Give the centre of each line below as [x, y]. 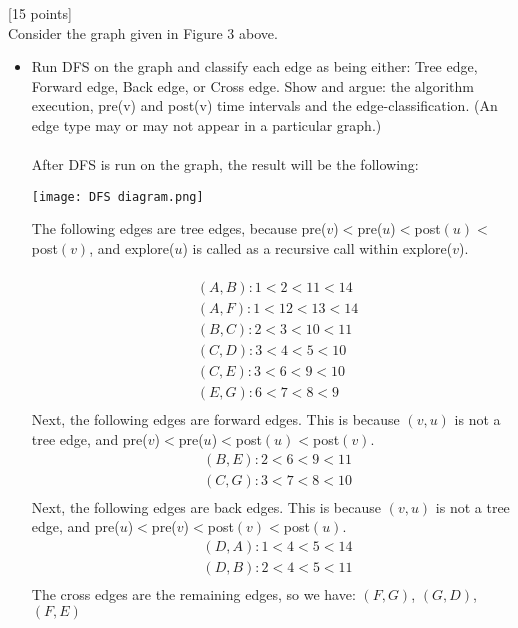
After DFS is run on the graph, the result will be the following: [225, 164]
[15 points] [40, 13]
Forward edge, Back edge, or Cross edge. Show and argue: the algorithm [252, 85]
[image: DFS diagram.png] [117, 196]
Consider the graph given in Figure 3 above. [143, 32]
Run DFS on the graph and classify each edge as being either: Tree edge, [254, 66]
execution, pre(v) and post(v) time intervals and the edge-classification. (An [264, 105]
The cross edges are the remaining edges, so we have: [193, 593]
